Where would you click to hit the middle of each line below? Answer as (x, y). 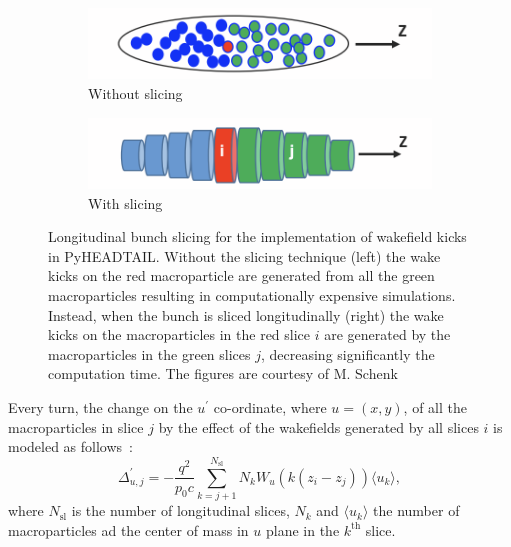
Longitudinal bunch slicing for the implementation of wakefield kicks (257, 236)
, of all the (435, 406)
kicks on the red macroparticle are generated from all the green (241, 275)
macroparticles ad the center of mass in (128, 529)
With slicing (125, 202)
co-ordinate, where (270, 406)
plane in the (302, 529)
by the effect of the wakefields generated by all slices (318, 426)
